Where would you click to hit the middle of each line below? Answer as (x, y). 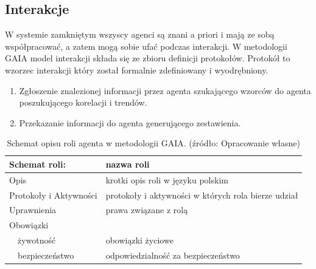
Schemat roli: (37, 164)
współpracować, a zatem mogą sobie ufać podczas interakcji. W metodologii (146, 46)
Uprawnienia (33, 210)
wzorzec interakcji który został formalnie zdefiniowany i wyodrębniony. (137, 70)
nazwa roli (128, 164)
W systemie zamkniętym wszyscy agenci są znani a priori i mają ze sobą (140, 34)
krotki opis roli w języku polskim (167, 179)
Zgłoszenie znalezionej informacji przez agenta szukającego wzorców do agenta (165, 90)
